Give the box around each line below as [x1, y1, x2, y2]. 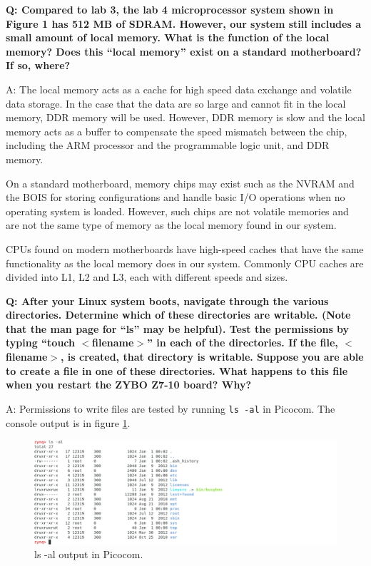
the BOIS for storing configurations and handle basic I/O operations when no [6, 190, 345, 205]
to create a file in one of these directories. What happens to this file [6, 363, 348, 378]
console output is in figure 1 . [6, 415, 131, 430]
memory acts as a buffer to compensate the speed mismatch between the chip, [6, 123, 347, 138]
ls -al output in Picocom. [34, 547, 143, 562]
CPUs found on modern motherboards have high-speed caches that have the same [6, 241, 364, 256]
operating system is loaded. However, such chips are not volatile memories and [6, 203, 349, 218]
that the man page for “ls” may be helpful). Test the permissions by [6, 321, 350, 336]
